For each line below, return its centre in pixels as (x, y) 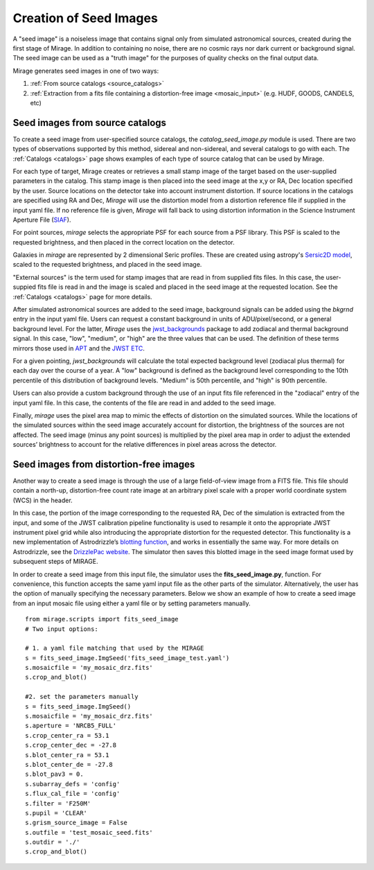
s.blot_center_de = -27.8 (69, 764)
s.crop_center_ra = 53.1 (67, 735)
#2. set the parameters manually (82, 697)
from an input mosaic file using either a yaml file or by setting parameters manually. (132, 603)
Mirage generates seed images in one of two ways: (86, 71)
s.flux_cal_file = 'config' (73, 794)
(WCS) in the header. (43, 500)
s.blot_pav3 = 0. (54, 774)
